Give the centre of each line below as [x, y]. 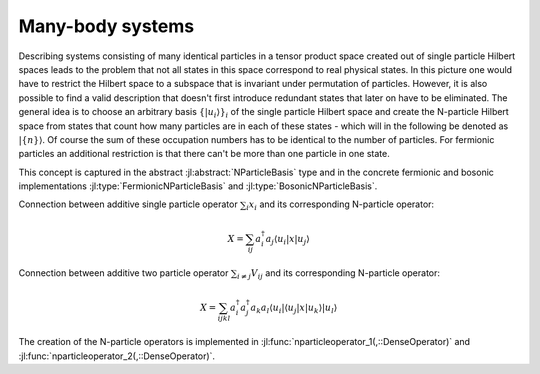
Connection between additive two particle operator [123, 273]
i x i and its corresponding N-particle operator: [340, 205]
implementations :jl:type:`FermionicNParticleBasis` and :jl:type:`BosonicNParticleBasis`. [198, 186]
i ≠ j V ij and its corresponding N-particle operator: [338, 274]
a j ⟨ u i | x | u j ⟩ [287, 240]
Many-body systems [106, 26]
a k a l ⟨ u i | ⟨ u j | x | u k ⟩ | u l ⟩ [294, 308]
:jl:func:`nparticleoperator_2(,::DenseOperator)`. [116, 356]
